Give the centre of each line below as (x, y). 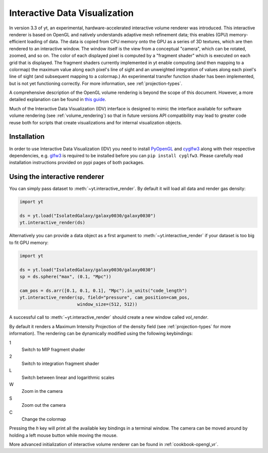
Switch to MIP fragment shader (53, 350)
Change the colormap (44, 419)
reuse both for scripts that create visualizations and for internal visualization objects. (96, 122)
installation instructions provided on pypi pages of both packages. (77, 163)
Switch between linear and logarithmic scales (68, 377)
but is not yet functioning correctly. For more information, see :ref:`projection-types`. (96, 83)
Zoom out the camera (44, 405)
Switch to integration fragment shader (60, 363)
